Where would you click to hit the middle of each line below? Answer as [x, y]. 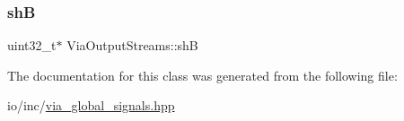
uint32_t [32, 45]
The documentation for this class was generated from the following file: [202, 75]
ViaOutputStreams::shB [132, 45]
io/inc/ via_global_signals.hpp [91, 105]
